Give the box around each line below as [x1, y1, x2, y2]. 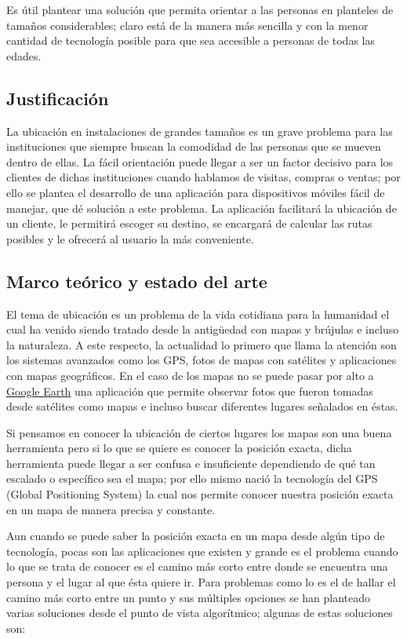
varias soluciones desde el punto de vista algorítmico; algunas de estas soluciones [6, 604, 393, 621]
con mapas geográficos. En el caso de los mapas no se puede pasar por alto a [6, 367, 374, 383]
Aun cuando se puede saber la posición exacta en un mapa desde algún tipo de [6, 528, 385, 544]
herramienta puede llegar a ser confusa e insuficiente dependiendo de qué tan [6, 455, 376, 471]
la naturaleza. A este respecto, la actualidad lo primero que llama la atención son [6, 336, 397, 352]
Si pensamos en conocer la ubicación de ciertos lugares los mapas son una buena [6, 424, 392, 440]
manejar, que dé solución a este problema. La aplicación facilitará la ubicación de [6, 199, 397, 216]
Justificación [6, 86, 109, 110]
